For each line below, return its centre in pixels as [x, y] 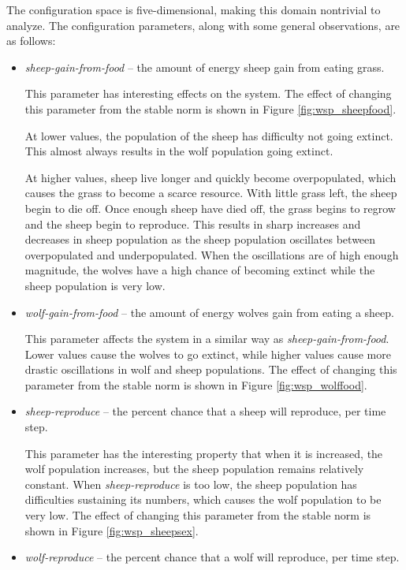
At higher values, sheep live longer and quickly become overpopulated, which [210, 177]
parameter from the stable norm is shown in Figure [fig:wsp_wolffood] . [196, 384]
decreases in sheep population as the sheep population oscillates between [200, 239]
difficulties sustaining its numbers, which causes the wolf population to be [203, 499]
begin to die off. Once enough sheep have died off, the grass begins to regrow [210, 208]
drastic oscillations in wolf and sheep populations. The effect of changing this [211, 369]
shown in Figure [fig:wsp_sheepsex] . [112, 530]
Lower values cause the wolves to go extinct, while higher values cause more [208, 354]
